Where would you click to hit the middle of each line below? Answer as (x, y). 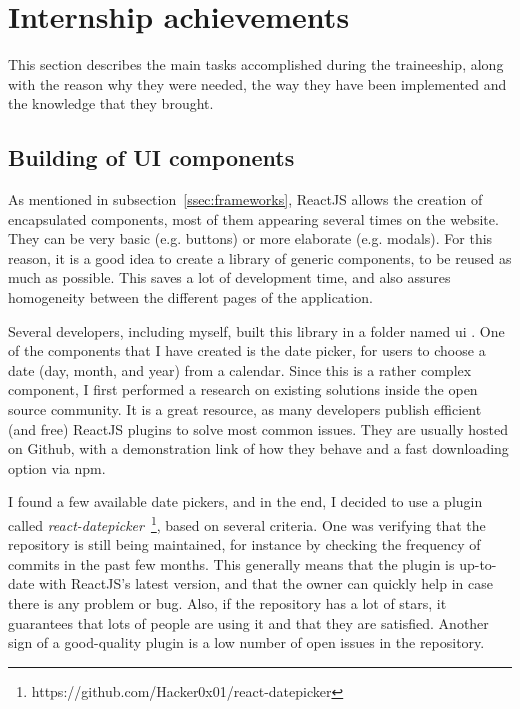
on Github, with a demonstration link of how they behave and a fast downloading (258, 448)
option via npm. (57, 467)
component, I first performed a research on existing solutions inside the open (243, 389)
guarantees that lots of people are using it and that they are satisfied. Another (248, 622)
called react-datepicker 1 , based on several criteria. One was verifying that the (247, 523)
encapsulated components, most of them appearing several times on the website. (253, 218)
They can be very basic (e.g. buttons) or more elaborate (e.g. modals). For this (250, 238)
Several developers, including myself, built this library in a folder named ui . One (256, 330)
